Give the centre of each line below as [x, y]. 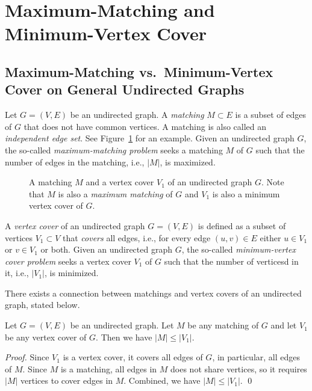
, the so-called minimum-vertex [239, 249]
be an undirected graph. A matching [137, 115]
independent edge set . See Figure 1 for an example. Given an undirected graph [150, 138]
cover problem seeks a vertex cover [68, 261]
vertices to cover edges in [67, 380]
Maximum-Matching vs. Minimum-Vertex [139, 71]
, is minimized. [71, 273]
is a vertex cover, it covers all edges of [133, 357]
